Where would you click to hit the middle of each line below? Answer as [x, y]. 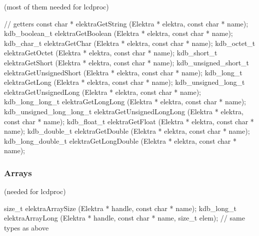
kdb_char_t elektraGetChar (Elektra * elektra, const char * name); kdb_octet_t [130, 43]
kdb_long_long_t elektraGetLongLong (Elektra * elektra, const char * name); [125, 102]
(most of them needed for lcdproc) [56, 6]
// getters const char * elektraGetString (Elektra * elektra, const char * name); [126, 23]
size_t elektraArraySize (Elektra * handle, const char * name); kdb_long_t [120, 208]
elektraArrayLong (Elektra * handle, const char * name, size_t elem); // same [124, 218]
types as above [26, 227]
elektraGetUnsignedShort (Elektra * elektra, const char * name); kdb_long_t [123, 72]
